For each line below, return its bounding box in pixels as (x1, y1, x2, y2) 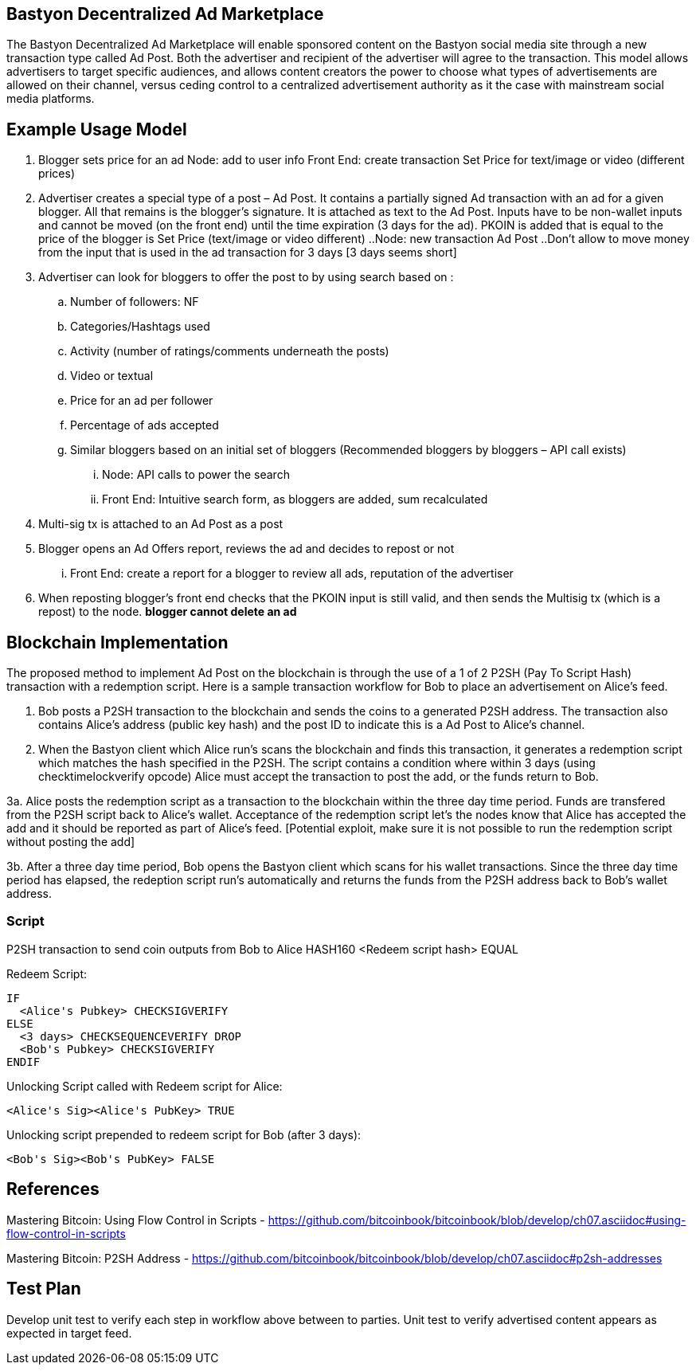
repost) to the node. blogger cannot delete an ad (38, 605, 297, 619)
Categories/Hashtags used (70, 319, 210, 334)
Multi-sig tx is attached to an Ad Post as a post (38, 517, 283, 531)
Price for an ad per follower (70, 394, 213, 408)
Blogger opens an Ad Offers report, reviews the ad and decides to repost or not (38, 542, 455, 556)
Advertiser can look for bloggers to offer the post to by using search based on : (38, 270, 454, 284)
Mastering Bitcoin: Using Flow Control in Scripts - (6, 1212, 265, 1227)
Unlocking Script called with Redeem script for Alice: (6, 1079, 283, 1093)
